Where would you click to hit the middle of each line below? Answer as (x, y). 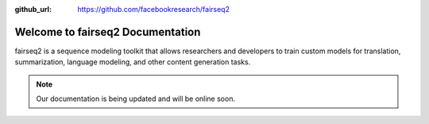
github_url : (33, 9)
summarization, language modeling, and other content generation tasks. (133, 62)
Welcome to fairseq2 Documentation (108, 32)
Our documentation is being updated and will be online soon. (136, 99)
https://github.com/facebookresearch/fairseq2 (154, 9)
